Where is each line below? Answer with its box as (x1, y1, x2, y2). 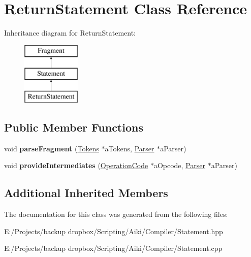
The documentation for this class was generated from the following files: (4, 209, 228, 219)
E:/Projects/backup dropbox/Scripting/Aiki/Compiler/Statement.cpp (4, 243, 223, 253)
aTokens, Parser (105, 143, 154, 153)
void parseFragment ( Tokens (4, 143, 99, 153)
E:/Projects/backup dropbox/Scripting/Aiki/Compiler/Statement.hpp (4, 226, 223, 236)
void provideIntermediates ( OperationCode (4, 160, 148, 171)
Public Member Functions (4, 119, 143, 135)
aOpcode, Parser (153, 160, 205, 171)
